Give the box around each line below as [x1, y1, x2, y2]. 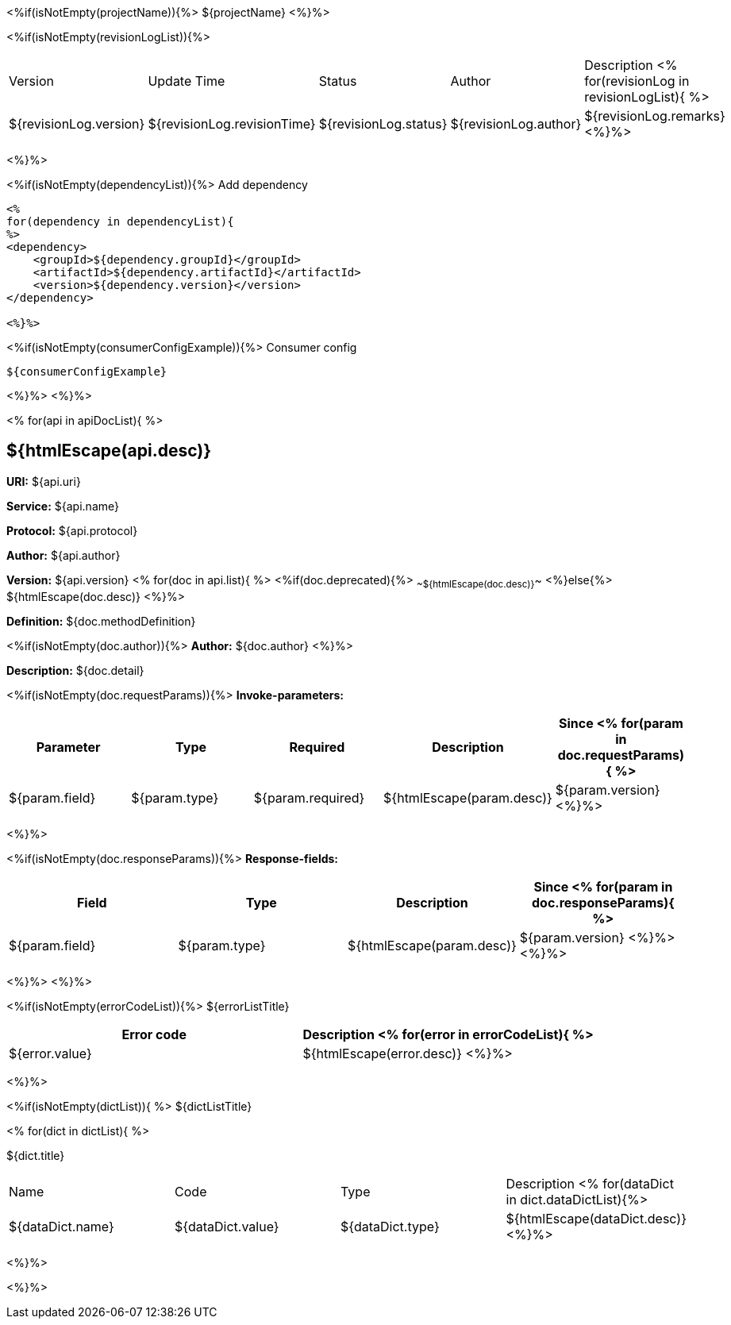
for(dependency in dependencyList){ [6, 215, 234, 228]
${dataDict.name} [9, 1218, 114, 1234]
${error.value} [9, 1045, 92, 1061]
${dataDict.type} [340, 1218, 440, 1234]
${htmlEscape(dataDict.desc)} [506, 1210, 687, 1227]
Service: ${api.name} [6, 499, 119, 513]
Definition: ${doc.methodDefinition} [6, 614, 196, 628]
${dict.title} [6, 1148, 65, 1162]
